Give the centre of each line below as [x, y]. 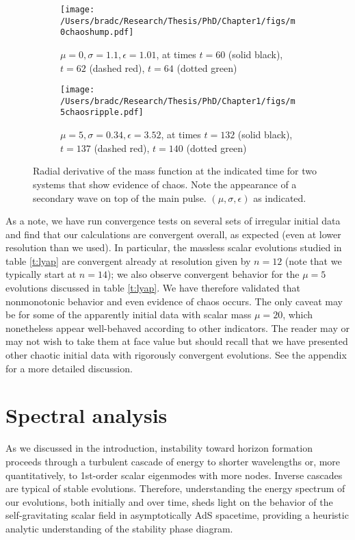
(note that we [313, 260]
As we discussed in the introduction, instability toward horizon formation [159, 448]
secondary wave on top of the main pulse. [120, 197]
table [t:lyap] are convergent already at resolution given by [128, 260]
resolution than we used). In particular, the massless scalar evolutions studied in [174, 247]
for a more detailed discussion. [69, 368]
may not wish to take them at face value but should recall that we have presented [177, 341]
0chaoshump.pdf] [97, 33]
